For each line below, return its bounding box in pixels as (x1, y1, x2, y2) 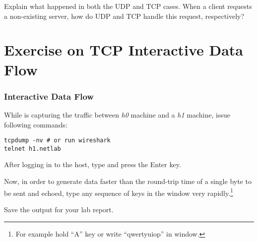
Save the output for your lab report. (4, 204, 114, 214)
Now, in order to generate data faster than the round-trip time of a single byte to (4, 176, 252, 186)
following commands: (4, 119, 67, 129)
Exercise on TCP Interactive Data (4, 40, 243, 60)
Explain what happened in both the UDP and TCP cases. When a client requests (4, 1, 252, 11)
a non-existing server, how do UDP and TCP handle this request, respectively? (4, 10, 245, 21)
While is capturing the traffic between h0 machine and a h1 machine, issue (4, 109, 230, 120)
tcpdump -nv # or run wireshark (4, 137, 111, 144)
